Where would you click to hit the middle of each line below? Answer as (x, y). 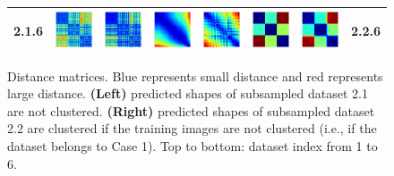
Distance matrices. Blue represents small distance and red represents (195, 75)
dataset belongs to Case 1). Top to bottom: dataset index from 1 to (193, 145)
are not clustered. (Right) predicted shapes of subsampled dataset (191, 110)
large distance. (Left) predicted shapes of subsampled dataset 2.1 (188, 93)
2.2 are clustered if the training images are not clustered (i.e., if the (192, 128)
